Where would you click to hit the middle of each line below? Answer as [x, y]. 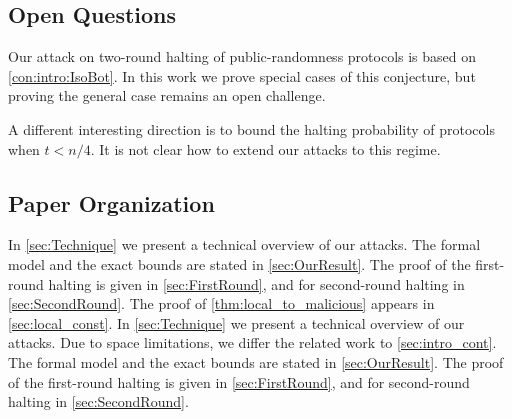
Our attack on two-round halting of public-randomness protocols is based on [242, 56]
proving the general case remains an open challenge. [167, 95]
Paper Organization [111, 202]
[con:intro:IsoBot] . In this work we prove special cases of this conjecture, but [242, 75]
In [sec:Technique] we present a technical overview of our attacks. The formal [244, 244]
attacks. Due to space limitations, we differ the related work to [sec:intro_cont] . [252, 342]
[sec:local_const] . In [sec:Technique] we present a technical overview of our [236, 322]
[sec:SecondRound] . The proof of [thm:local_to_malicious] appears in [221, 303]
